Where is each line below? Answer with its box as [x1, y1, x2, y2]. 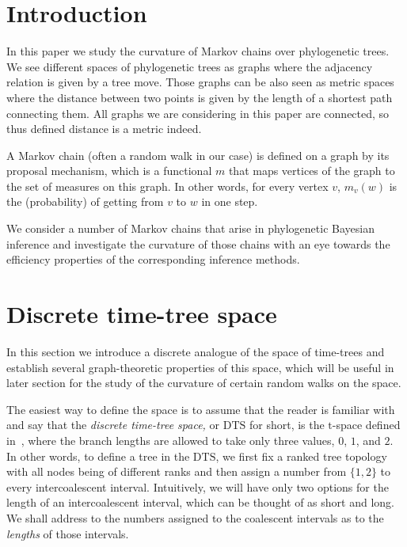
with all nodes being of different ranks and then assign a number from [6, 463, 347, 480]
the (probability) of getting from [6, 193, 164, 210]
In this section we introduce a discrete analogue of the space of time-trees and [6, 343, 385, 359]
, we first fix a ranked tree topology [215, 447, 387, 464]
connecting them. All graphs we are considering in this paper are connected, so [6, 104, 390, 121]
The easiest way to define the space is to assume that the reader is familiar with [6, 401, 395, 417]
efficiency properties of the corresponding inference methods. [6, 251, 300, 268]
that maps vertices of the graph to [228, 162, 395, 179]
